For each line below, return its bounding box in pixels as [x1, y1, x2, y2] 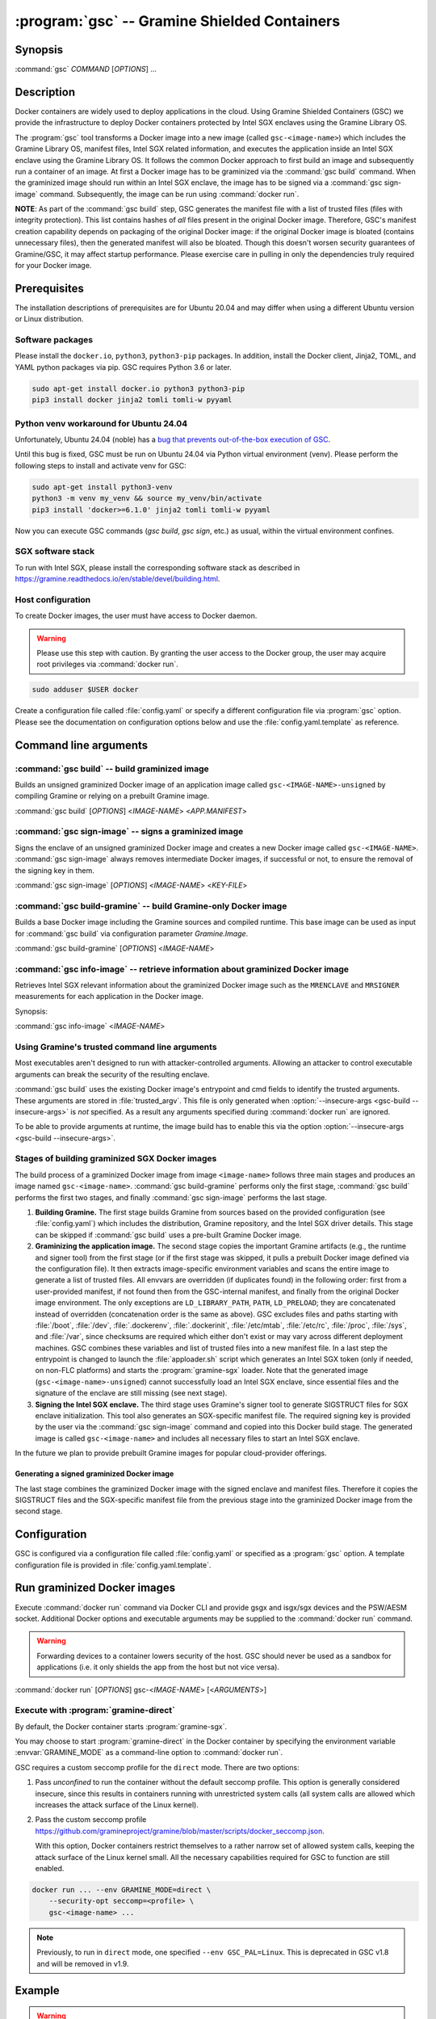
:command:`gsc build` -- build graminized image [15, 763, 209, 774]
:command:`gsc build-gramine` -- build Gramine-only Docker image [15, 900, 287, 912]
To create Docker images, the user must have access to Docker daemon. [15, 611, 258, 621]
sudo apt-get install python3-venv [31, 482, 173, 492]
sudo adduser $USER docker [31, 685, 139, 695]
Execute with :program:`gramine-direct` [15, 1705, 175, 1716]
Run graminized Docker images [15, 1581, 176, 1595]
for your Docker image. [15, 261, 92, 271]
